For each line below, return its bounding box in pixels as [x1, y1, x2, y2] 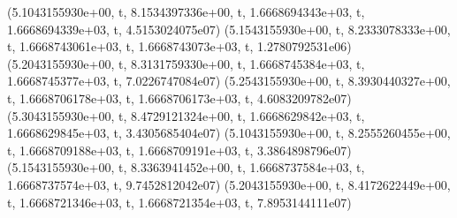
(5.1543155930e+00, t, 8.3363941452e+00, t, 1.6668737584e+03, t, [7, 158, 365, 177]
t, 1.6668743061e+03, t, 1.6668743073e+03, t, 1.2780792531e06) [7, 37, 352, 56]
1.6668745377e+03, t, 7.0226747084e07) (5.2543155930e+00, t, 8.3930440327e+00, [7, 71, 451, 90]
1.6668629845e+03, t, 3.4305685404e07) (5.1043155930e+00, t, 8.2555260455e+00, [7, 124, 451, 142]
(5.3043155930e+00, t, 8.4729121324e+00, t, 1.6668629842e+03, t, [7, 106, 365, 124]
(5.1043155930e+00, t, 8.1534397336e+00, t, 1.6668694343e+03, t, [7, 3, 365, 20]
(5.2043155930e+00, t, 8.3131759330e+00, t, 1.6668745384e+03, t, [7, 54, 365, 72]
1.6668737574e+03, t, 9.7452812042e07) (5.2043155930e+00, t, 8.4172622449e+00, [7, 175, 451, 193]
